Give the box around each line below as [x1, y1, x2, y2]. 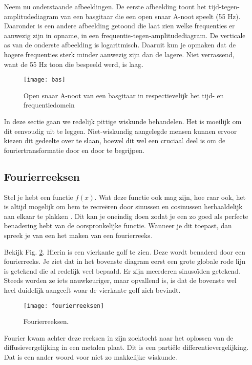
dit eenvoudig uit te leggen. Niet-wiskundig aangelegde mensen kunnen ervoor [4, 126, 237, 136]
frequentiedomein [23, 100, 75, 110]
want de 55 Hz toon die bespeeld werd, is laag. [4, 59, 144, 69]
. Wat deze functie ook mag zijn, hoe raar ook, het [94, 192, 246, 202]
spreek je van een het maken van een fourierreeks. [4, 230, 152, 240]
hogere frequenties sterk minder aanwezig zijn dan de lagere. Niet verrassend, [4, 49, 234, 59]
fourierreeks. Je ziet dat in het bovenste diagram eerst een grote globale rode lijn [4, 256, 246, 266]
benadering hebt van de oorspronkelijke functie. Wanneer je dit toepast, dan [4, 220, 232, 231]
